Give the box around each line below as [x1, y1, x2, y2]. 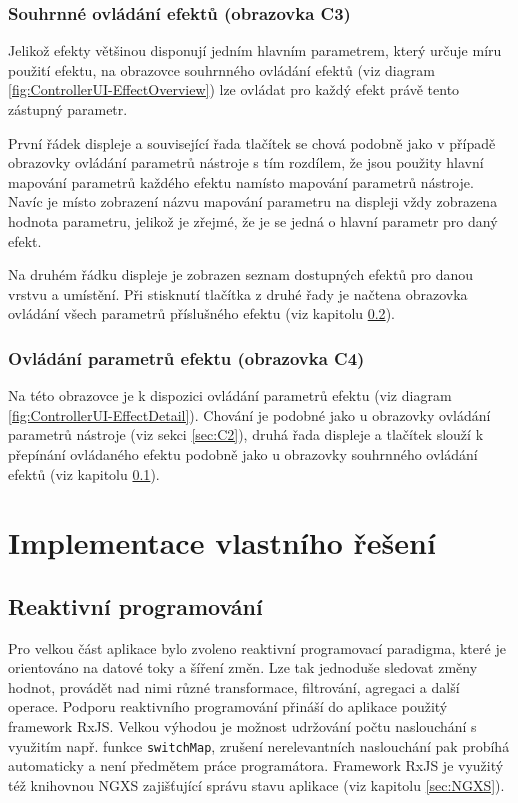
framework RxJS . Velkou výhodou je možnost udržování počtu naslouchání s [8, 716, 477, 737]
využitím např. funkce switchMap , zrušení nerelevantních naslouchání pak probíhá [8, 735, 510, 756]
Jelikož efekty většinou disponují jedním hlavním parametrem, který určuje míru [8, 40, 502, 61]
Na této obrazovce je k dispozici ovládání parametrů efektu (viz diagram [8, 385, 452, 406]
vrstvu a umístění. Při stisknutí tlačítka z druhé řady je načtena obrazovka [8, 283, 468, 304]
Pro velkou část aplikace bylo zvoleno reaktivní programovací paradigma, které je [8, 637, 506, 658]
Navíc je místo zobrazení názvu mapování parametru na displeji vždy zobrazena [8, 191, 498, 212]
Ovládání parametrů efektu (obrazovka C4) [8, 345, 365, 370]
